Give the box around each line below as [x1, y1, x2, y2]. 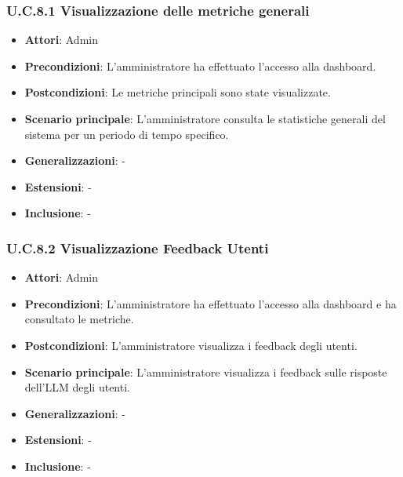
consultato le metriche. [24, 311, 134, 327]
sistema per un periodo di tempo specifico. [24, 126, 229, 142]
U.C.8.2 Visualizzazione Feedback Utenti [6, 238, 269, 257]
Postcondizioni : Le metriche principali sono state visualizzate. [24, 84, 331, 100]
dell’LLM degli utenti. [24, 379, 130, 395]
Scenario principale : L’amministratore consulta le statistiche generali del [24, 111, 386, 126]
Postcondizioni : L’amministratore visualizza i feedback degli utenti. [24, 337, 358, 353]
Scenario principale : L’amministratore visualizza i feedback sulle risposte [24, 363, 387, 380]
